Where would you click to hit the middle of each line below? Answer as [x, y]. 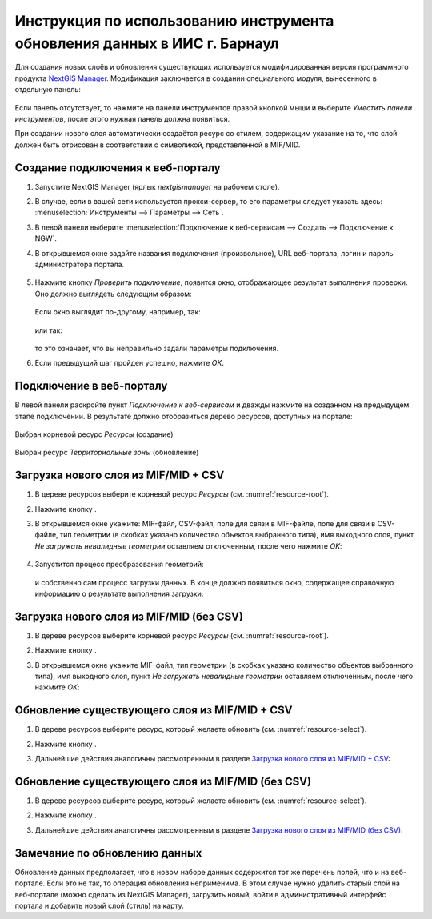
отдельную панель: [48, 90]
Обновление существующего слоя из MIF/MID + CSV [154, 711]
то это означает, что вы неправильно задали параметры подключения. [157, 348]
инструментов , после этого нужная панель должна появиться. [122, 118]
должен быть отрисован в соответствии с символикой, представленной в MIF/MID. [158, 145]
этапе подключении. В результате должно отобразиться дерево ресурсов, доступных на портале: [184, 416]
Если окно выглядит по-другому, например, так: [118, 312]
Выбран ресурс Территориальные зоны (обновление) [107, 453]
